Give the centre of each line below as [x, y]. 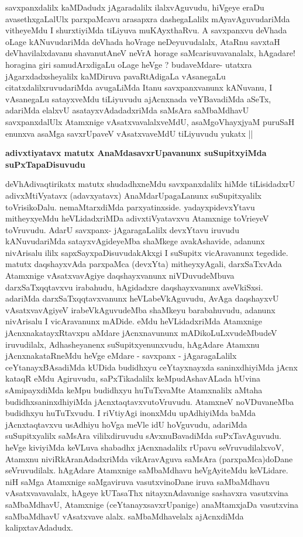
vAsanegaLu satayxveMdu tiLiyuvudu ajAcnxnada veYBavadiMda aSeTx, [138, 98]
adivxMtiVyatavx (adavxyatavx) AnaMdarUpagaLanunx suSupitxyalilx [133, 195]
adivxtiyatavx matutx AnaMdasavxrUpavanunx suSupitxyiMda [136, 153]
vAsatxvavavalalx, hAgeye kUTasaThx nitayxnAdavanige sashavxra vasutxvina [147, 493]
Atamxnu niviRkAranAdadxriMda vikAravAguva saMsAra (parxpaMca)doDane [149, 458]
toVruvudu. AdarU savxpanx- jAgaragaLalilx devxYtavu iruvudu [122, 229]
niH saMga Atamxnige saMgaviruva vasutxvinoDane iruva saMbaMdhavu [137, 481]
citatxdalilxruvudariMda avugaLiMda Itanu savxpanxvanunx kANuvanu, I [139, 87]
